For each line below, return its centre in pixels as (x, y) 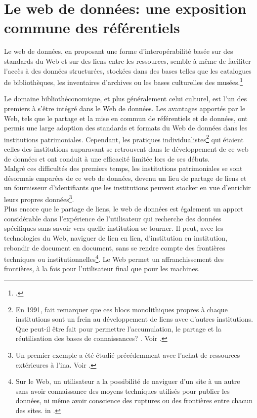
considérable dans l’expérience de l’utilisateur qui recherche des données (113, 218)
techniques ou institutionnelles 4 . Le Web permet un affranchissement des (114, 258)
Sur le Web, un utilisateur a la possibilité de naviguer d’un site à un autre (128, 381)
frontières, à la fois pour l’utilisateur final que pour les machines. (102, 269)
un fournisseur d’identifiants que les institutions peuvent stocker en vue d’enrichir (128, 188)
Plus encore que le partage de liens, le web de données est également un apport (124, 209)
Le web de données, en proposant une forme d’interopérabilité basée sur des (119, 51)
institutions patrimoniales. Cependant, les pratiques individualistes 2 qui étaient (124, 138)
